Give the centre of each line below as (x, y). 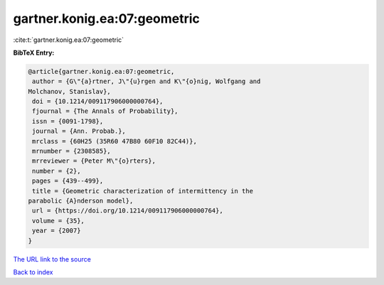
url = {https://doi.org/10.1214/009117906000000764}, (128, 211)
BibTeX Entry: (34, 53)
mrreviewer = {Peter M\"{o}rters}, (94, 161)
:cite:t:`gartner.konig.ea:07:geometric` (69, 40)
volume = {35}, (59, 221)
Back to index (33, 272)
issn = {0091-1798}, (68, 121)
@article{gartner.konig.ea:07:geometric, (101, 71)
